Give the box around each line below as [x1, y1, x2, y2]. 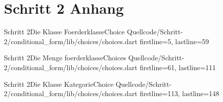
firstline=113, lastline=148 [139, 88, 220, 99]
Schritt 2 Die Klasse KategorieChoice [4, 78, 113, 89]
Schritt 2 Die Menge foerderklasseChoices [4, 52, 126, 63]
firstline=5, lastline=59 [139, 36, 209, 46]
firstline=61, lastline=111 [139, 62, 216, 72]
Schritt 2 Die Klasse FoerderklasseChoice [4, 26, 125, 37]
